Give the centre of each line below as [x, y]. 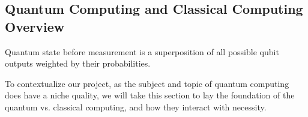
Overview [35, 26]
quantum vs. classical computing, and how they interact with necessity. [136, 106]
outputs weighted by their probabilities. [78, 63]
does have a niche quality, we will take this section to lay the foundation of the [150, 95]
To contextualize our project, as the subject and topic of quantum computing [147, 83]
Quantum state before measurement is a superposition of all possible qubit [142, 51]
